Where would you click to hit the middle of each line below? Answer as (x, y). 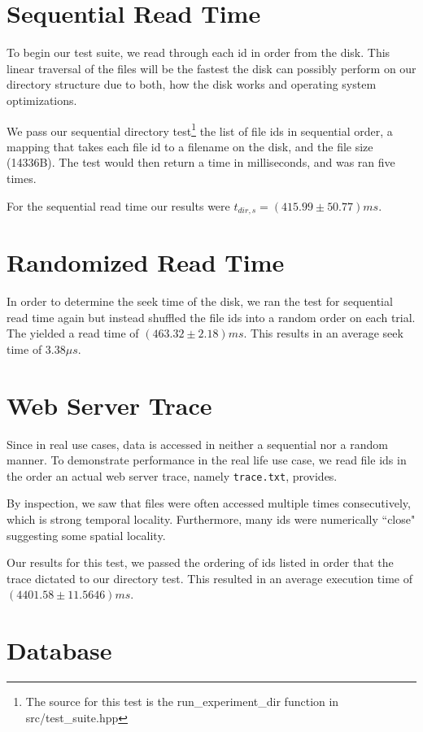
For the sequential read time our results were (118, 205)
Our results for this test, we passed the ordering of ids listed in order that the (200, 562)
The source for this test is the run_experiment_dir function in (182, 701)
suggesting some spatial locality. (86, 535)
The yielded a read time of (73, 333)
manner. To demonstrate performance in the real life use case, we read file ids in (207, 460)
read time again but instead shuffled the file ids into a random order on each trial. (211, 317)
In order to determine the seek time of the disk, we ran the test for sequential (200, 301)
